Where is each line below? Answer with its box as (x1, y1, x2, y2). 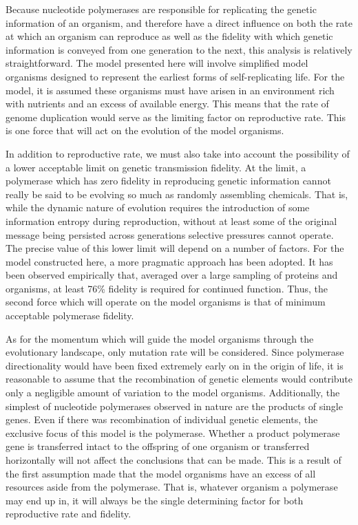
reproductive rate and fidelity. (6, 506, 131, 521)
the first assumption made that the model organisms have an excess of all (6, 466, 316, 480)
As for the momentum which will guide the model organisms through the (6, 331, 314, 345)
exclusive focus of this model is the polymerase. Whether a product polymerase (6, 425, 340, 440)
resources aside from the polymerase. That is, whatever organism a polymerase (6, 480, 338, 494)
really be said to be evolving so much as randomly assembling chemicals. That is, (6, 186, 348, 201)
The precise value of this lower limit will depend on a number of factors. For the (6, 241, 344, 255)
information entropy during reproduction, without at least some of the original (6, 213, 337, 228)
